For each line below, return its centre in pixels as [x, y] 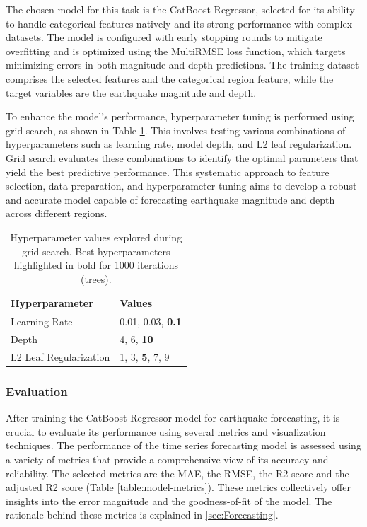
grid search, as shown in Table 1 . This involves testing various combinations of [176, 130]
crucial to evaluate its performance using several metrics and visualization [166, 431]
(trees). [96, 278]
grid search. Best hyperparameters [96, 251]
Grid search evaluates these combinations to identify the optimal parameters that [182, 157]
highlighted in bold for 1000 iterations [96, 265]
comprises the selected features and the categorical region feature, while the [170, 78]
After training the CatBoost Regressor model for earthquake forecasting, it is [173, 418]
